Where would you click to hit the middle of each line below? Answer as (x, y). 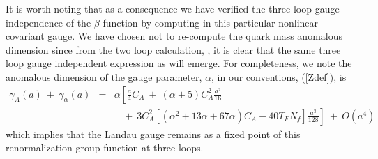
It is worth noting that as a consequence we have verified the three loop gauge (173, 8)
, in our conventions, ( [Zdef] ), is (279, 76)
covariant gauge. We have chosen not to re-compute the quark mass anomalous (174, 36)
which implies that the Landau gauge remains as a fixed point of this (153, 134)
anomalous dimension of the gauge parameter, (104, 76)
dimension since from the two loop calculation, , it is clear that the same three (173, 49)
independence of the (48, 22)
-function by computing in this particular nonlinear (209, 22)
